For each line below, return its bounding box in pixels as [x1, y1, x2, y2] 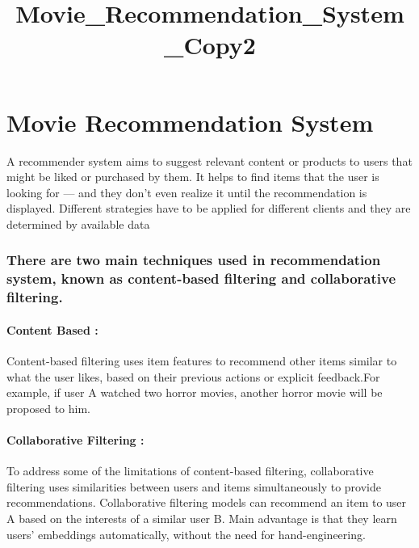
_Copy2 [164, 28, 256, 61]
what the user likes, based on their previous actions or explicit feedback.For [6, 368, 380, 385]
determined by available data [6, 215, 150, 232]
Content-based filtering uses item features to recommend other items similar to [6, 352, 397, 369]
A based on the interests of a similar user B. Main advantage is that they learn [6, 509, 397, 526]
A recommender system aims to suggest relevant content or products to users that [6, 152, 413, 169]
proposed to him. [6, 399, 90, 416]
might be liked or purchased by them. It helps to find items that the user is [6, 168, 379, 185]
